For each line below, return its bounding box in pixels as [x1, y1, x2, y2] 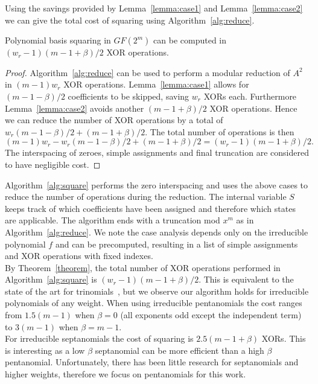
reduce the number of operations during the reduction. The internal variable [5, 190, 287, 203]
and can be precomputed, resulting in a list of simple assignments [55, 237, 298, 250]
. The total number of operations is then [145, 125, 294, 138]
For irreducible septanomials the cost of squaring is [5, 332, 194, 345]
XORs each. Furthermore [203, 89, 297, 102]
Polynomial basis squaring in [5, 34, 111, 46]
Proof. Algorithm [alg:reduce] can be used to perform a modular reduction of [5, 66, 290, 78]
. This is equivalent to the [199, 273, 294, 286]
